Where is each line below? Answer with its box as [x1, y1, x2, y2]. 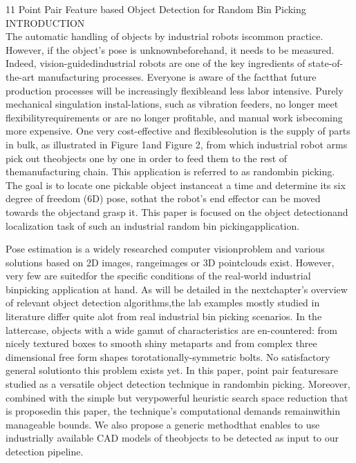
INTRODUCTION [6, 15, 85, 30]
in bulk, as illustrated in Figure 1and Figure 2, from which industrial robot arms [6, 137, 348, 151]
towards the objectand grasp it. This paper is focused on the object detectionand [6, 204, 348, 219]
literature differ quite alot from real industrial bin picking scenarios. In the [6, 309, 322, 324]
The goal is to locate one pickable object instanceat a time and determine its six [6, 177, 346, 192]
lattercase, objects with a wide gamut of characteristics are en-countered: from [6, 322, 337, 337]
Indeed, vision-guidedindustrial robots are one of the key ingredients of [6, 56, 306, 70]
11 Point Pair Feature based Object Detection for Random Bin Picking [6, 2, 306, 16]
